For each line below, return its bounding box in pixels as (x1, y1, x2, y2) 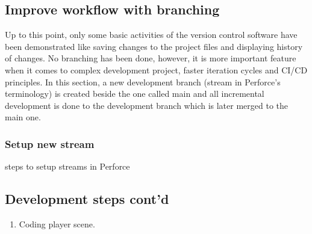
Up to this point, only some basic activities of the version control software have (5, 28, 298, 41)
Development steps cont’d (5, 189, 169, 208)
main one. (5, 111, 41, 123)
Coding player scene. (19, 217, 95, 230)
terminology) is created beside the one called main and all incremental (5, 87, 264, 100)
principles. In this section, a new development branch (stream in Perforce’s (5, 75, 281, 88)
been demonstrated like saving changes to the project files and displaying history (5, 40, 303, 52)
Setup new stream (5, 136, 95, 151)
